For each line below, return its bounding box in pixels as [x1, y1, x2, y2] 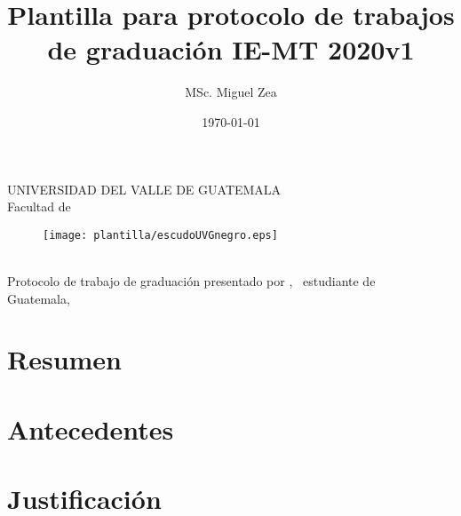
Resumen [7, 341, 122, 377]
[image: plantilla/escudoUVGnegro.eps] [43, 228, 278, 242]
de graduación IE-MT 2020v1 [47, 31, 415, 67]
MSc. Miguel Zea [185, 83, 277, 101]
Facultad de [7, 197, 71, 216]
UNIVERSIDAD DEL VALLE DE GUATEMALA [7, 179, 282, 198]
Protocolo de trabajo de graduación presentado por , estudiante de [7, 271, 376, 290]
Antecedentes [7, 410, 174, 447]
